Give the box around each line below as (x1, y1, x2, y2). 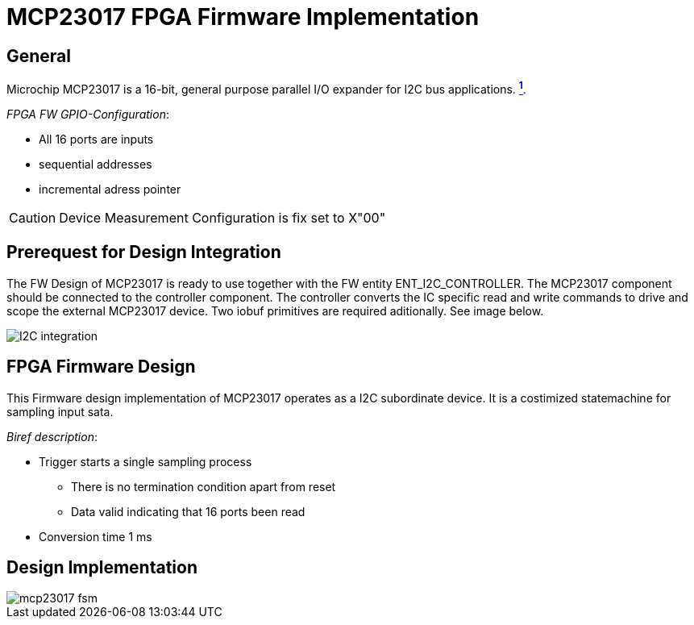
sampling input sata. (6, 404, 114, 419)
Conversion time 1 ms (39, 529, 152, 544)
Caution (9, 209, 56, 226)
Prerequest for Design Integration (6, 242, 281, 263)
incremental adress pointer (39, 181, 181, 196)
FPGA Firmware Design (6, 356, 196, 377)
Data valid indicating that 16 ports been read (71, 504, 305, 519)
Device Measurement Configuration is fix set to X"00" (59, 209, 386, 226)
